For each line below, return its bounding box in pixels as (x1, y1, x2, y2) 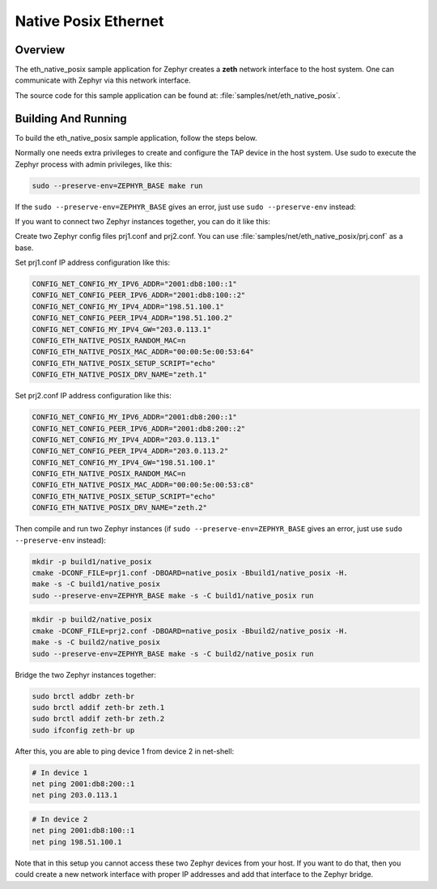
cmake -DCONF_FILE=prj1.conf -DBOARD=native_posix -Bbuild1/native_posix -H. (32, 568, 348, 578)
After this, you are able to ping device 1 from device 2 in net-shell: (15, 746, 235, 756)
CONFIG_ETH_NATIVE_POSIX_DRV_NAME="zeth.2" (32, 503, 208, 513)
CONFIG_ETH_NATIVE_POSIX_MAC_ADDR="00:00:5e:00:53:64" (32, 347, 254, 356)
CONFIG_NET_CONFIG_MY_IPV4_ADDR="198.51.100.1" (32, 302, 224, 311)
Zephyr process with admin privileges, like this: (15, 159, 172, 169)
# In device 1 (32, 768, 88, 777)
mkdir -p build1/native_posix (32, 557, 152, 566)
